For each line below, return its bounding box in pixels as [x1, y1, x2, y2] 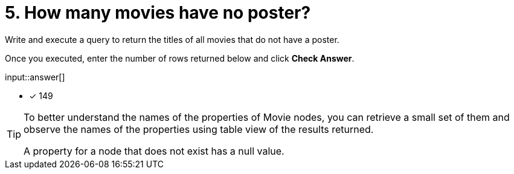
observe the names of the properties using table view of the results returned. [24, 123, 374, 135]
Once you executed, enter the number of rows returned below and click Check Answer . [5, 53, 355, 63]
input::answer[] [5, 71, 65, 82]
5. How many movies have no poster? [5, 2, 311, 23]
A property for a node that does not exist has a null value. [24, 144, 284, 157]
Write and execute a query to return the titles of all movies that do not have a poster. [5, 34, 339, 45]
